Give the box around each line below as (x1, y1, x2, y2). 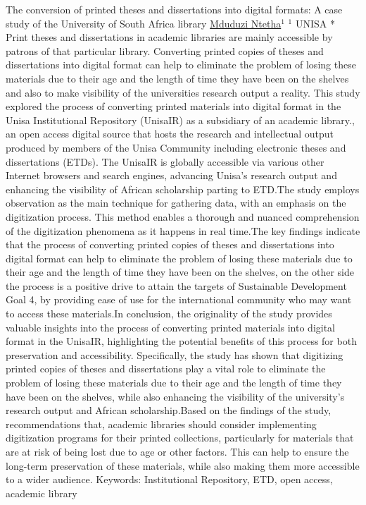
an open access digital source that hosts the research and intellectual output (6, 126, 334, 141)
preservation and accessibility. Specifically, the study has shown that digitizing (6, 347, 343, 362)
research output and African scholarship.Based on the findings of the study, (6, 403, 332, 418)
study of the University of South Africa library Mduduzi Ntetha (6, 16, 282, 30)
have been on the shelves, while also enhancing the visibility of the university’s (6, 389, 345, 403)
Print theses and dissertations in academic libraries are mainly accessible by (6, 30, 333, 44)
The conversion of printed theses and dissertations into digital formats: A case (6, 2, 343, 16)
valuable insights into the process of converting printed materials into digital (6, 320, 336, 334)
